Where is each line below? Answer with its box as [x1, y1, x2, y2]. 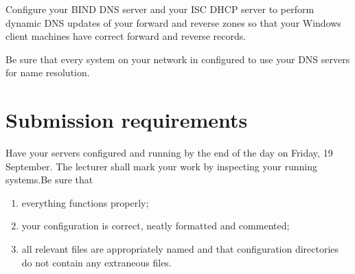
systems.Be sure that [5, 172, 93, 187]
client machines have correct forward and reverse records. [5, 29, 247, 43]
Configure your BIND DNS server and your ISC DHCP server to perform [5, 2, 314, 16]
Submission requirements [5, 106, 248, 134]
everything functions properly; [21, 195, 149, 209]
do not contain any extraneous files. [21, 255, 172, 269]
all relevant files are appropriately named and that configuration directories [21, 242, 339, 256]
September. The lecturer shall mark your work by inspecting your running [5, 159, 317, 173]
